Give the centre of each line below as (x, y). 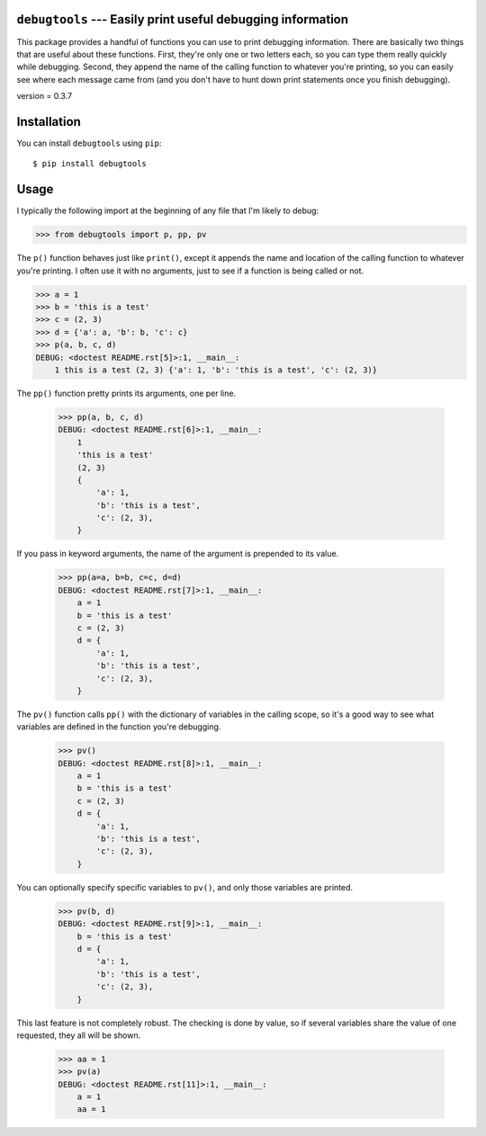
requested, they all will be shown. (79, 1035)
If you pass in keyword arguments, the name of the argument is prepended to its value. (178, 554)
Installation (49, 121)
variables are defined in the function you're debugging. (119, 727)
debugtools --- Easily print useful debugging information (183, 19)
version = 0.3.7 (44, 96)
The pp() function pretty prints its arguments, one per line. (126, 393)
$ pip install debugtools (90, 164)
